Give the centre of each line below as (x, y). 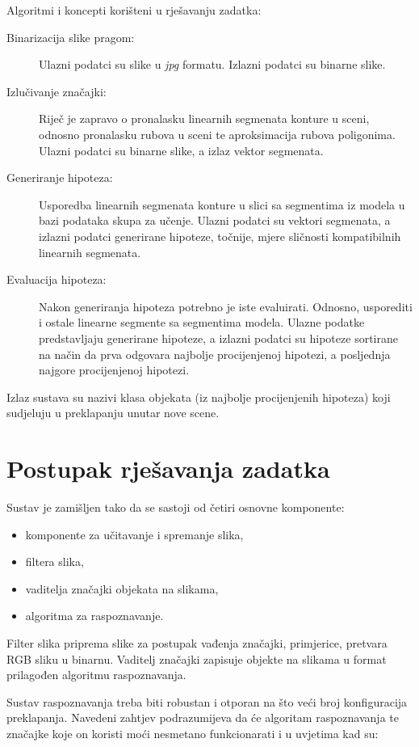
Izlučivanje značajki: (57, 91)
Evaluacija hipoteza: (57, 279)
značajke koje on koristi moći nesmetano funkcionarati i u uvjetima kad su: (193, 733)
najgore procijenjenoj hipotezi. (114, 370)
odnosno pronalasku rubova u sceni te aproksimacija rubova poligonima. (217, 134)
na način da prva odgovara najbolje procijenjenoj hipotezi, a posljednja (215, 354)
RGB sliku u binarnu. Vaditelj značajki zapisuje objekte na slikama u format (197, 658)
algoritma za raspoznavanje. (94, 616)
